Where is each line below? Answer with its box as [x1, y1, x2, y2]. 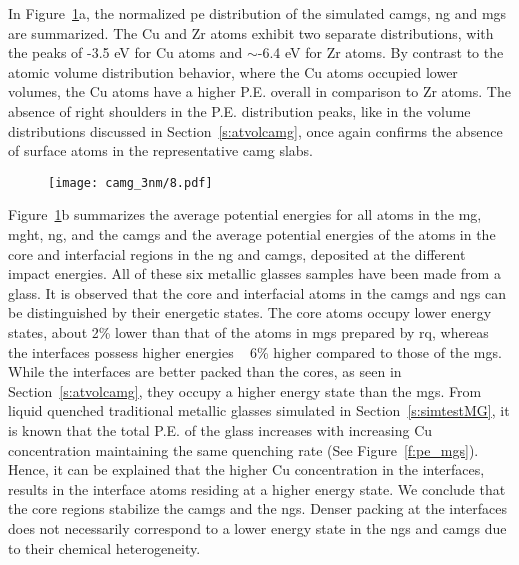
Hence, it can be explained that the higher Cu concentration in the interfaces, [8, 459, 485, 480]
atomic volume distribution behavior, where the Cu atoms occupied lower [8, 61, 458, 82]
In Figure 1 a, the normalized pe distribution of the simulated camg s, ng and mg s [8, 3, 507, 23]
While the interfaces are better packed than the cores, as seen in [8, 361, 402, 382]
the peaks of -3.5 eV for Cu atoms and [8, 42, 243, 63]
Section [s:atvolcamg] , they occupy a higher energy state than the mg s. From [8, 380, 482, 401]
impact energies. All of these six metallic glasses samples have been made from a [8, 263, 501, 284]
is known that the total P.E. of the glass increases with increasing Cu [8, 419, 433, 440]
